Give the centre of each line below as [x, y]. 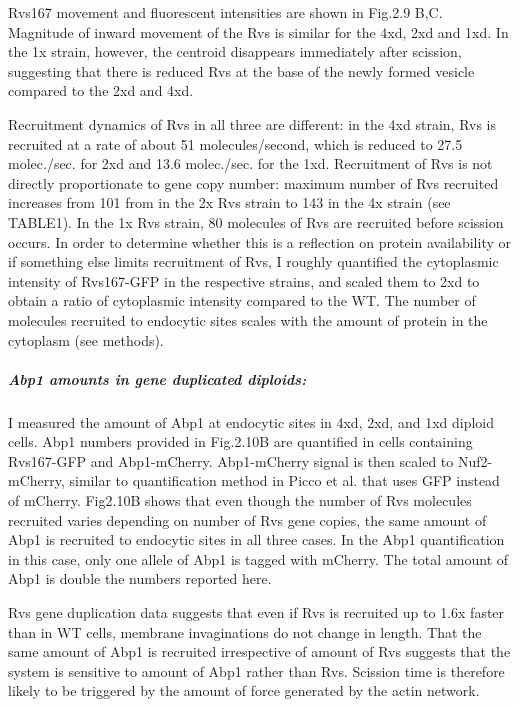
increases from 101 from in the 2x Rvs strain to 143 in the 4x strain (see [229, 202]
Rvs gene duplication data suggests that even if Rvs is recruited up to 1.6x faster [256, 612]
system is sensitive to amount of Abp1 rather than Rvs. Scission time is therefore [256, 670]
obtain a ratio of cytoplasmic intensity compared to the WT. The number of [242, 300]
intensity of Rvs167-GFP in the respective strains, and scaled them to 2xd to [244, 280]
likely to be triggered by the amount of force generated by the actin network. [244, 690]
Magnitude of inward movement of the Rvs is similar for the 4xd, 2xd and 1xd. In [258, 31]
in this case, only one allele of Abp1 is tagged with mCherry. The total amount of [258, 558]
